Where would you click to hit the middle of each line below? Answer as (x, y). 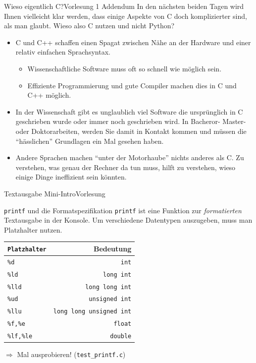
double (121, 336)
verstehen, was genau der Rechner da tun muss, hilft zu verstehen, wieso (126, 167)
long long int (108, 287)
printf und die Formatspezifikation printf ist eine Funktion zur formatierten (123, 210)
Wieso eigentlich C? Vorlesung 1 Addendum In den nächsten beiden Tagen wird (124, 6)
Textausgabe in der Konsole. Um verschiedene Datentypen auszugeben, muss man (128, 220)
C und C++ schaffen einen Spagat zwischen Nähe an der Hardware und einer (133, 42)
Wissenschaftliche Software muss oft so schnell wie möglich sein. (125, 68)
